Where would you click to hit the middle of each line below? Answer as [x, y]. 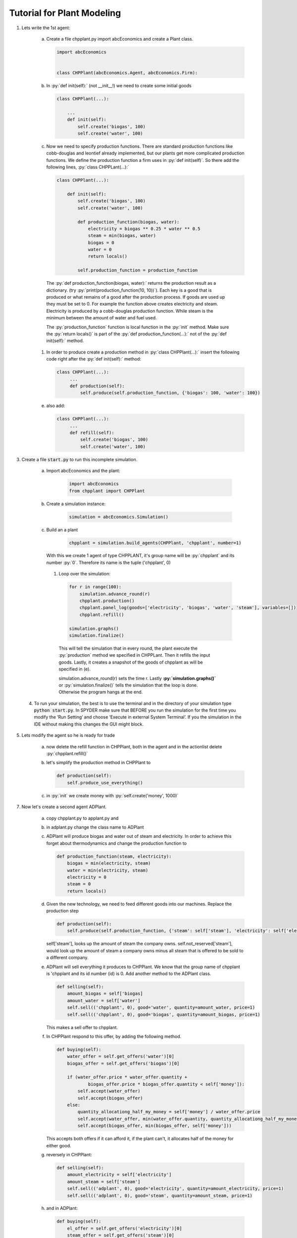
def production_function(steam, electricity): [114, 856]
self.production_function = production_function [138, 270]
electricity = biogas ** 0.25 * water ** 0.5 [144, 229]
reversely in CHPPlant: [69, 1154]
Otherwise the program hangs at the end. [101, 692]
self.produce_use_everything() [105, 783]
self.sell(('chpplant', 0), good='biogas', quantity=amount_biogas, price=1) [164, 1014]
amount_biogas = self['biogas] [105, 994]
